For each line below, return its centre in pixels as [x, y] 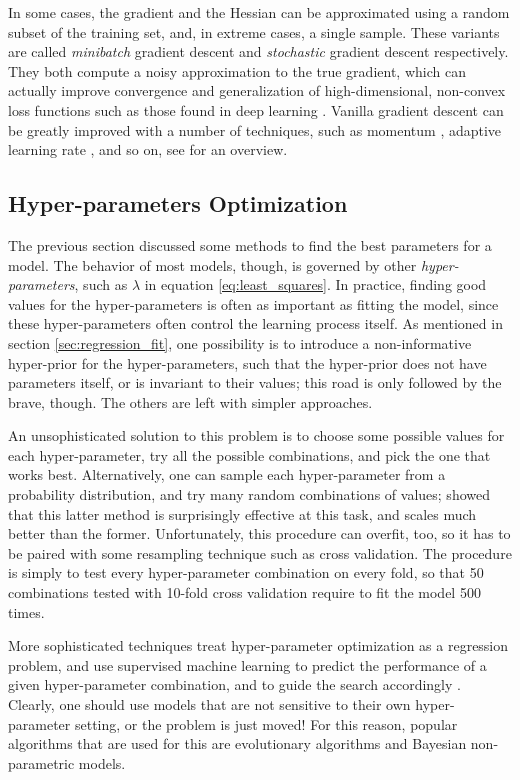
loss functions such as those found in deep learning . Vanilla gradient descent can [256, 109]
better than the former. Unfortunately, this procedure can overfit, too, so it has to [259, 533]
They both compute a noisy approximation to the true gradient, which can [237, 70]
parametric [41, 762]
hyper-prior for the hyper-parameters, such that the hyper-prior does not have [247, 362]
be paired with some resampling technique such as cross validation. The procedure [260, 552]
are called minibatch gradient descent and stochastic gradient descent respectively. [258, 51]
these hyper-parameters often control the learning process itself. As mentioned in [255, 323]
